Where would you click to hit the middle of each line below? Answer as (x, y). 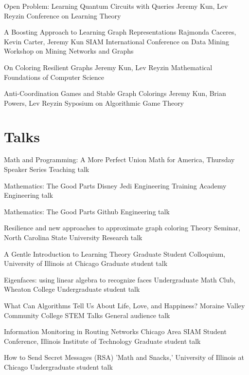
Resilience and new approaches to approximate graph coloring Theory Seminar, (122, 228)
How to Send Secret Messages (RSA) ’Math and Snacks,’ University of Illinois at (124, 357)
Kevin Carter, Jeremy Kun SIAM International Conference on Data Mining (117, 41)
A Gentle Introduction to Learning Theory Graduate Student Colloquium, (115, 253)
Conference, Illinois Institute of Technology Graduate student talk (102, 341)
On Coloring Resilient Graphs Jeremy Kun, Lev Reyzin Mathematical (108, 67)
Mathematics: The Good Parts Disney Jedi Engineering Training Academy (115, 185)
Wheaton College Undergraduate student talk (72, 289)
